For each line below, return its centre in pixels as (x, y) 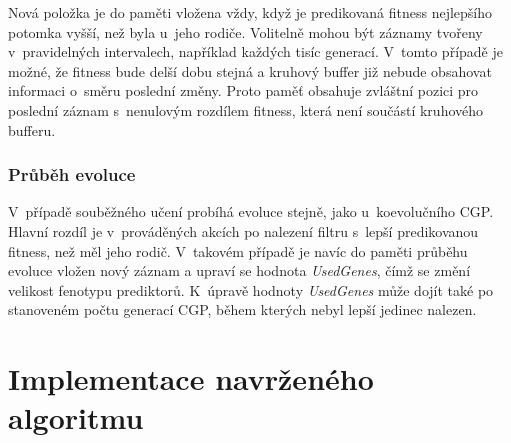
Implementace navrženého (191, 378)
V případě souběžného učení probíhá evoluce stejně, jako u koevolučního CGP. (251, 211)
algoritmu (76, 417)
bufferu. (32, 129)
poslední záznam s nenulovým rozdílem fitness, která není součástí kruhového (246, 109)
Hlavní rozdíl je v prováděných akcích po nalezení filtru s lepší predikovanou (243, 230)
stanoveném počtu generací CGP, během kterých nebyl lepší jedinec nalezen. (242, 309)
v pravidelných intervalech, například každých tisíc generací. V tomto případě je (255, 51)
